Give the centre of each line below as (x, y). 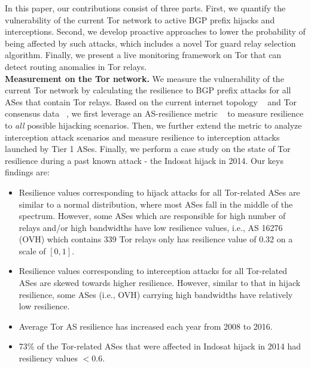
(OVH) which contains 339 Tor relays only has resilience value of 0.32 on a (156, 239)
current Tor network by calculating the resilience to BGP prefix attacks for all (148, 90)
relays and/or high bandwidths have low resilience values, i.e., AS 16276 (151, 227)
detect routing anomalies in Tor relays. (76, 66)
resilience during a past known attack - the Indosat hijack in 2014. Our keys (144, 160)
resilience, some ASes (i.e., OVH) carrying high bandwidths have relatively (156, 294)
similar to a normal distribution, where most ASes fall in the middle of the (156, 204)
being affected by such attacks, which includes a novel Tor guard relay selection (150, 43)
